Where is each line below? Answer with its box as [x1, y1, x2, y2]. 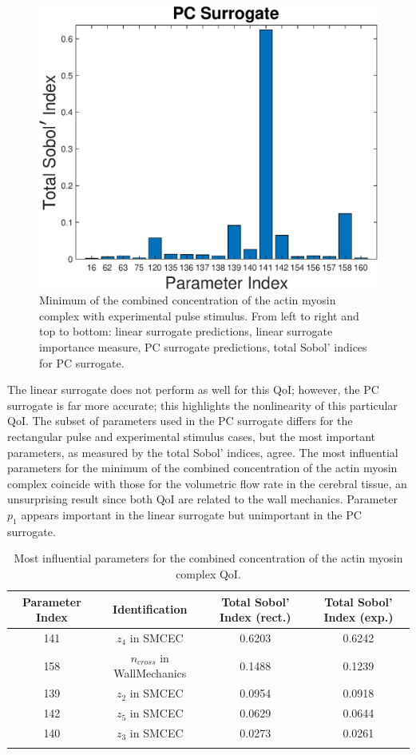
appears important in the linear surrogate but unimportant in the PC [21, 506, 362, 523]
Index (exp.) [323, 609, 394, 626]
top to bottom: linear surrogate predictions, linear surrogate [39, 323, 333, 340]
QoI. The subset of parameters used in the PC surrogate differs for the [7, 412, 353, 429]
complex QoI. [176, 565, 241, 582]
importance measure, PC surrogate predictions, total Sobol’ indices [39, 338, 367, 355]
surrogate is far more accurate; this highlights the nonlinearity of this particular [7, 396, 398, 413]
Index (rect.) [219, 609, 291, 626]
